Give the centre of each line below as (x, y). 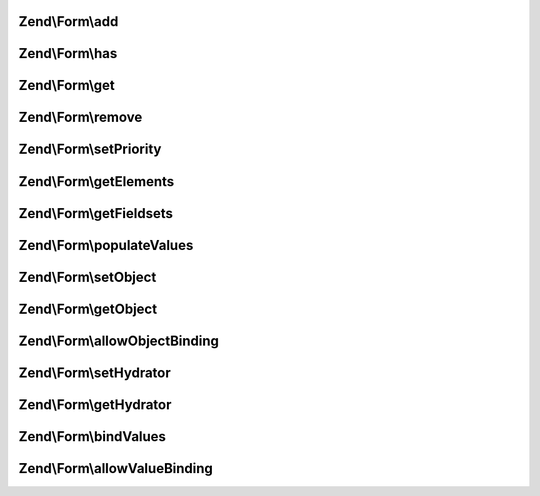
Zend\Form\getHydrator (95, 404)
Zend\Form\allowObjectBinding (119, 340)
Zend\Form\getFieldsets (96, 213)
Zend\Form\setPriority (90, 149)
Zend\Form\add (68, 21)
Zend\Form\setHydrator (95, 372)
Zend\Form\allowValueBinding (116, 468)
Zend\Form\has (68, 53)
